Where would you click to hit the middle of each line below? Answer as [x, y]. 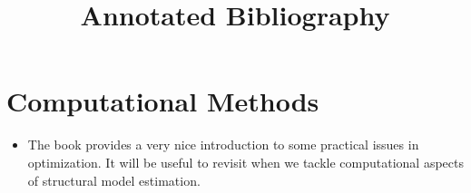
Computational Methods [163, 101]
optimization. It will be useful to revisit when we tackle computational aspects [246, 162]
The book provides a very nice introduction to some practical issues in [223, 145]
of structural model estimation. [114, 180]
